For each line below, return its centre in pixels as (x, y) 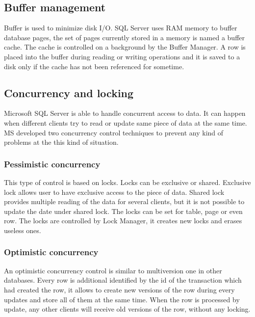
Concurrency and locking (69, 92)
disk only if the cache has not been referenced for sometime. (94, 66)
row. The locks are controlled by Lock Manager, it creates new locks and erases (123, 221)
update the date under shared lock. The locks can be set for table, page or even (123, 211)
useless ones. (23, 230)
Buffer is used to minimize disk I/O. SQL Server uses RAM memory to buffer (121, 28)
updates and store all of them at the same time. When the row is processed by (122, 299)
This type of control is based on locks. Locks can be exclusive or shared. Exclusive (127, 182)
